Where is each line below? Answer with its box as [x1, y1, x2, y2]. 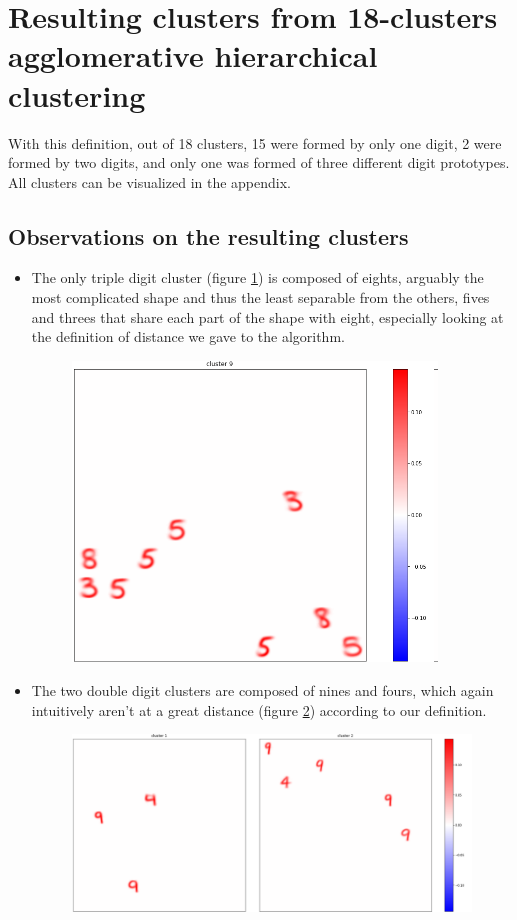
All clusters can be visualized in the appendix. [8, 171, 292, 192]
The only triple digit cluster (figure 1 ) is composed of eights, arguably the [31, 267, 484, 288]
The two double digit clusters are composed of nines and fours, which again [31, 680, 494, 701]
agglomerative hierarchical [8, 35, 378, 76]
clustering [8, 74, 146, 115]
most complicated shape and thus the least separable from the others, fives [31, 287, 490, 308]
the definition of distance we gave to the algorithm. [31, 326, 345, 347]
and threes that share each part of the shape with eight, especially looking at [31, 306, 504, 327]
